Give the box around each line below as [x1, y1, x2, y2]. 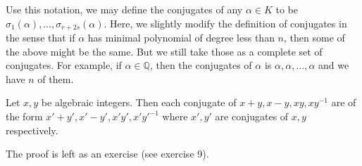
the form [6, 109, 43, 124]
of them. [37, 71, 74, 86]
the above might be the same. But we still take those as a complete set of [6, 44, 323, 58]
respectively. [6, 122, 58, 137]
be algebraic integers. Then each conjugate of [41, 95, 237, 110]
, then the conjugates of [149, 58, 252, 72]
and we [318, 58, 349, 72]
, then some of [284, 30, 345, 45]
